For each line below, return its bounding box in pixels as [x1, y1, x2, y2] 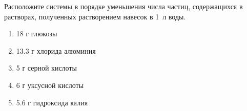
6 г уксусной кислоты [16, 79, 84, 90]
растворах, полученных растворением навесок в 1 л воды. [4, 11, 186, 21]
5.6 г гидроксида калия [16, 97, 88, 107]
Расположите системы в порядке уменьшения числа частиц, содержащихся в [4, 1, 243, 11]
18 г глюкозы [16, 28, 57, 39]
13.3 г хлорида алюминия [16, 45, 96, 56]
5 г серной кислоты [16, 62, 77, 73]
